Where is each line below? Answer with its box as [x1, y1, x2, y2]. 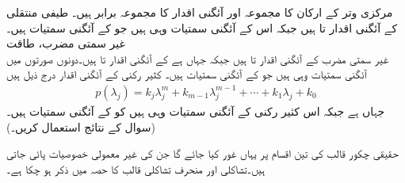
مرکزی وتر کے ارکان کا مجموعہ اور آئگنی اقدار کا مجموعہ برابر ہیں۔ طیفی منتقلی [6, 4, 393, 20]
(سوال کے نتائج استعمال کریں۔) [6, 118, 155, 135]
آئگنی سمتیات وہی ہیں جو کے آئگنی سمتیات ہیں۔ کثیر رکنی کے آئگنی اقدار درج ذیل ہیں [6, 66, 367, 82]
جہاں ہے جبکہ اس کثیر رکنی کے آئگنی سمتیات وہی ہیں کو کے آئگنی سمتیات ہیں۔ [6, 103, 385, 119]
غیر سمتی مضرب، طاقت [6, 35, 125, 51]
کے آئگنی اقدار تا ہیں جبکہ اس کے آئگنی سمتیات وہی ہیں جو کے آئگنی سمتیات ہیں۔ [6, 19, 398, 36]
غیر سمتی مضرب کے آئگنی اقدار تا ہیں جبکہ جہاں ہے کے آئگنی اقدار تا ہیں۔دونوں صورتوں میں [6, 50, 389, 67]
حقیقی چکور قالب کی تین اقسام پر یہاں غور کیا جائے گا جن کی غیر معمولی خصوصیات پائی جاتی [6, 145, 399, 162]
